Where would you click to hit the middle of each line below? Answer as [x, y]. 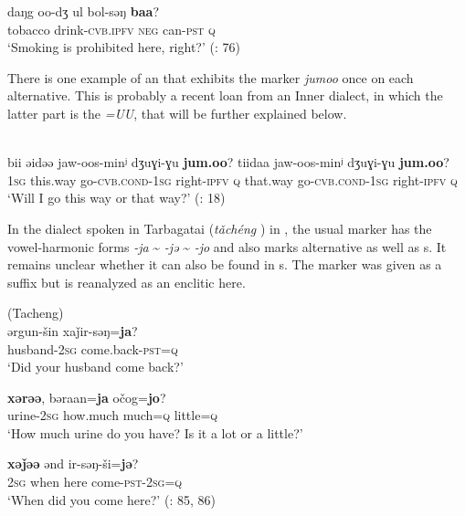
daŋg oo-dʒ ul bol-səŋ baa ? [84, 11]
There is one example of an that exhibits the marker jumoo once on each [211, 77]
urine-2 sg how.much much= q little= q [113, 415]
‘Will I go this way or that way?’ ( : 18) [116, 198]
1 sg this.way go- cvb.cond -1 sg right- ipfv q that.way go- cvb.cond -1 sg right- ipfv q [232, 179]
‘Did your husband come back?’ [95, 367]
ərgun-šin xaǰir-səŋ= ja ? [73, 330]
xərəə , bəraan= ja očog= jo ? [87, 397]
